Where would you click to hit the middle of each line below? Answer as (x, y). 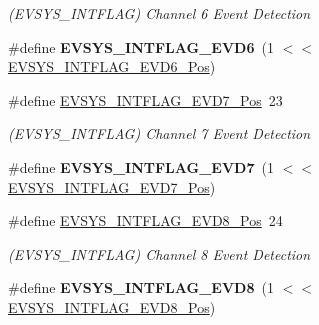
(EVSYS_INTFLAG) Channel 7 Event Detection (159, 133)
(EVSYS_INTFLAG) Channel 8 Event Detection (159, 253)
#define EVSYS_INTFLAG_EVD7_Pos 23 (145, 99)
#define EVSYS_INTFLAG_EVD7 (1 (141, 166)
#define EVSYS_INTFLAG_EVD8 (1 (141, 287)
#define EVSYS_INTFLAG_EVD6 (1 (141, 46)
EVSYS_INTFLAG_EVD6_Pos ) (112, 66)
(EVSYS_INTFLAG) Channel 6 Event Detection (159, 13)
